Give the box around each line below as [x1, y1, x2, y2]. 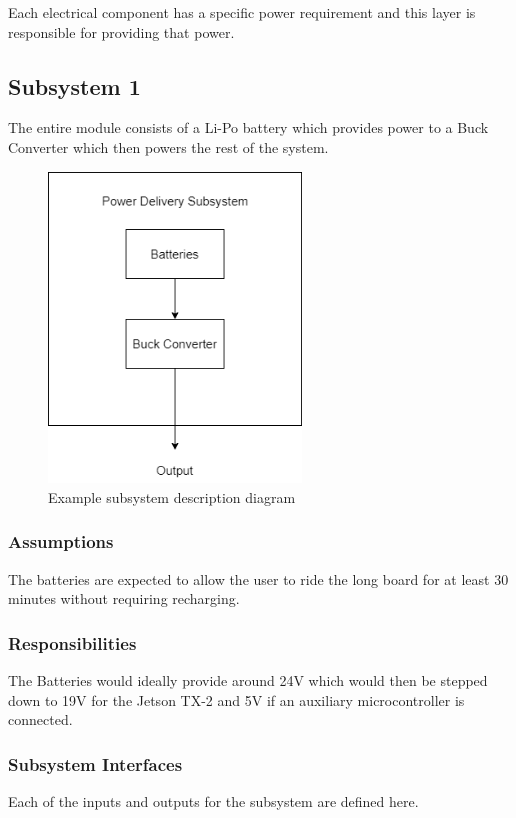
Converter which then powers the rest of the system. [8, 136, 329, 157]
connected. [8, 709, 73, 730]
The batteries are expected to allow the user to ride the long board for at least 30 [8, 568, 509, 589]
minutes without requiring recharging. [8, 588, 240, 609]
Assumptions [8, 529, 114, 554]
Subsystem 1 [8, 70, 141, 101]
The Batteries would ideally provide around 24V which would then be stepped [8, 670, 488, 691]
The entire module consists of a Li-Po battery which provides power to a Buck [8, 117, 489, 138]
